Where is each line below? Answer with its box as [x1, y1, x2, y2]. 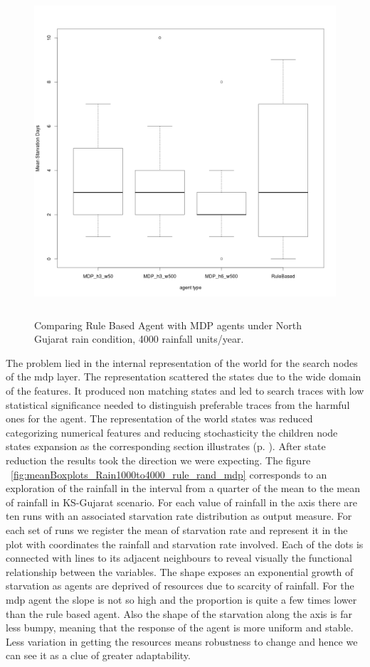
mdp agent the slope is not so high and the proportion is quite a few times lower [6, 592, 357, 607]
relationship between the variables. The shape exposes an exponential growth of [6, 564, 354, 579]
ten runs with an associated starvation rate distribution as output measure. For [6, 508, 352, 523]
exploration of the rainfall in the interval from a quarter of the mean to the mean [6, 481, 361, 496]
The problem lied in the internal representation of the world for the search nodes [6, 355, 358, 370]
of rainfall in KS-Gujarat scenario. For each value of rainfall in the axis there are [6, 494, 357, 509]
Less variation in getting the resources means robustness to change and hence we [6, 634, 358, 649]
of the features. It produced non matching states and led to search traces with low [6, 383, 364, 398]
